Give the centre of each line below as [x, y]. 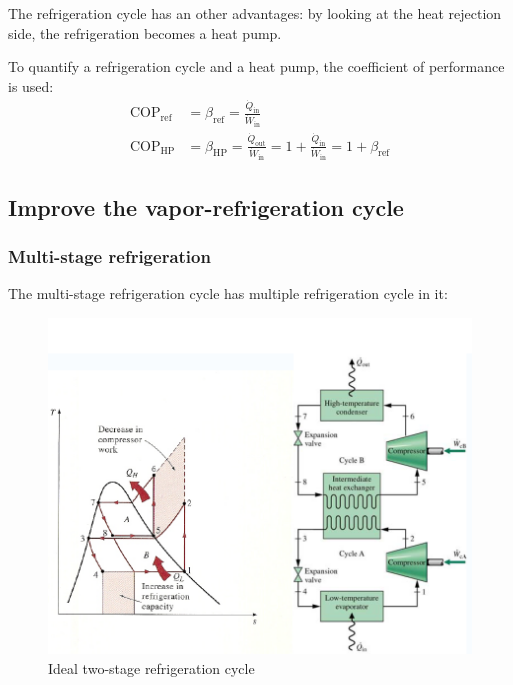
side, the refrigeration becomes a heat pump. [145, 32]
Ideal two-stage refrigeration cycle [151, 667]
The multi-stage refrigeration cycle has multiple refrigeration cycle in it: [228, 293]
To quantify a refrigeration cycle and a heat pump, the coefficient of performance [256, 66]
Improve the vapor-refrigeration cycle [206, 206]
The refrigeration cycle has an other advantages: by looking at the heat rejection [255, 13]
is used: [31, 85]
